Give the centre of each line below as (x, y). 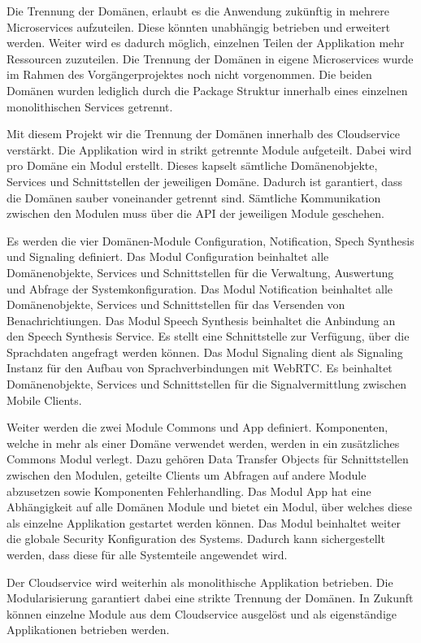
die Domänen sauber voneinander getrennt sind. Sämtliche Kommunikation (194, 197)
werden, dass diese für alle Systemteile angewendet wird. (147, 554)
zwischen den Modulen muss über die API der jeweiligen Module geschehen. (195, 213)
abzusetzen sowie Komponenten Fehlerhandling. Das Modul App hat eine (189, 491)
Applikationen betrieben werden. (88, 630)
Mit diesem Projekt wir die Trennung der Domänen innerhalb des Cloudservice (203, 134)
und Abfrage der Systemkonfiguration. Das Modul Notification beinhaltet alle (200, 288)
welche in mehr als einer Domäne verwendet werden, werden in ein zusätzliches (203, 443)
